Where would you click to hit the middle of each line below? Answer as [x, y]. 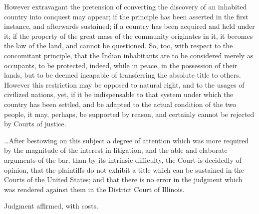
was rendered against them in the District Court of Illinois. [94, 189]
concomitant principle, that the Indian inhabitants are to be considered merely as [129, 55]
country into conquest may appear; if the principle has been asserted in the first [126, 16]
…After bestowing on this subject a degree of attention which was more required [127, 140]
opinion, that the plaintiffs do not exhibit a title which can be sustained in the [124, 169]
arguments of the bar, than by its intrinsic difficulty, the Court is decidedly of [123, 160]
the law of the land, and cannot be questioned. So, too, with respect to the [119, 46]
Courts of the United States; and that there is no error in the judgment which [123, 179]
